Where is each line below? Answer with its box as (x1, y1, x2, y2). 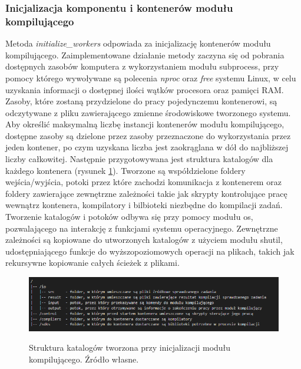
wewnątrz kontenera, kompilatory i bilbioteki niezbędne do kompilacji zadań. (5, 199, 283, 211)
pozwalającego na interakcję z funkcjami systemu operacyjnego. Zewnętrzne (5, 222, 278, 234)
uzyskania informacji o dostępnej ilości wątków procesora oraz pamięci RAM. (5, 83, 284, 95)
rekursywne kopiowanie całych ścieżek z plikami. (5, 256, 180, 269)
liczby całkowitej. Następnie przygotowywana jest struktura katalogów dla (5, 153, 273, 165)
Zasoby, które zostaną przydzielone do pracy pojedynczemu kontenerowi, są (5, 95, 277, 107)
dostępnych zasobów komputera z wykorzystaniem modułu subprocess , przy (5, 60, 279, 73)
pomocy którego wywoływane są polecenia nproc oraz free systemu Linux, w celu (5, 71, 296, 84)
